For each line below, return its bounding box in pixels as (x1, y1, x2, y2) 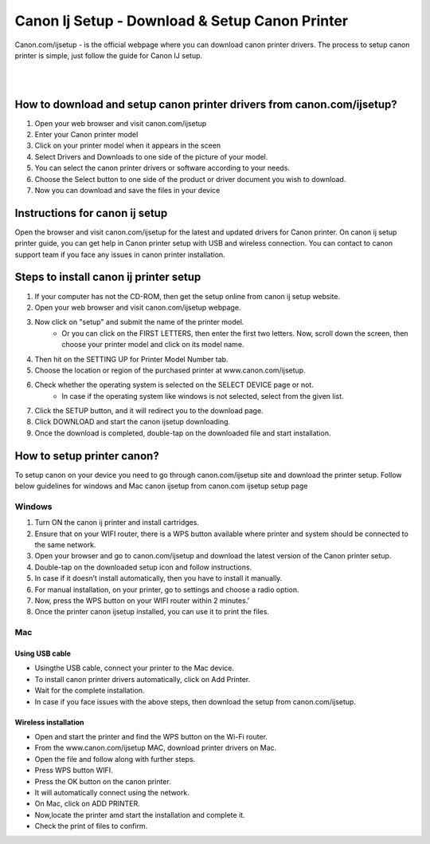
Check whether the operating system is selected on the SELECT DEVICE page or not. (34, 380, 314, 390)
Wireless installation (14, 717, 84, 727)
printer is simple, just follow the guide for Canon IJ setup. (14, 50, 203, 60)
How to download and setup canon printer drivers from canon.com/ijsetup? (14, 97, 397, 111)
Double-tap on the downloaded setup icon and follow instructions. (34, 562, 252, 572)
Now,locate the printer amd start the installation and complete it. (34, 810, 246, 819)
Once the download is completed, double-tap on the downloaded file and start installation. (34, 428, 331, 438)
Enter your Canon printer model (34, 130, 139, 140)
